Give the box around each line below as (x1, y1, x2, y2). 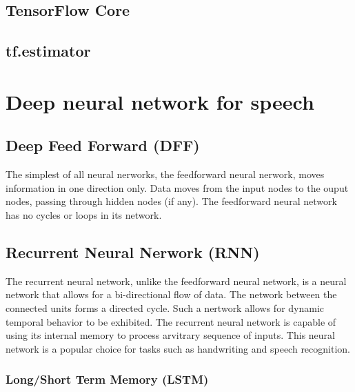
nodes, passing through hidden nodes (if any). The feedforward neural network (6, 194, 337, 208)
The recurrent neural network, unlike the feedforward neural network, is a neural (6, 273, 347, 288)
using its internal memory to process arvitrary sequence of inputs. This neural (6, 328, 335, 342)
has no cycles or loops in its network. (6, 207, 162, 222)
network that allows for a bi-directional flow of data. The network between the (6, 287, 337, 302)
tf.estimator (6, 40, 91, 61)
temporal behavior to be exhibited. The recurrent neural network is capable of (6, 314, 336, 329)
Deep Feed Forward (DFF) (6, 135, 200, 156)
